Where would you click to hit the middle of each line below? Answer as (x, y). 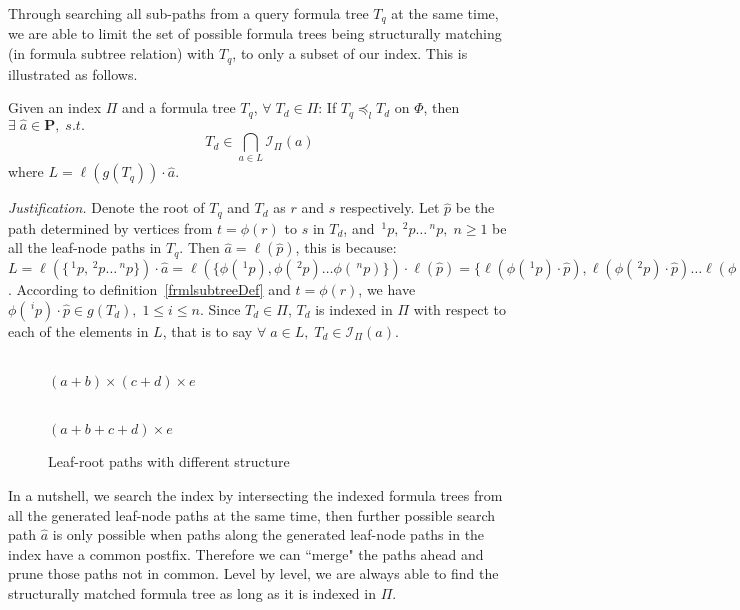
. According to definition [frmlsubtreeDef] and (149, 288)
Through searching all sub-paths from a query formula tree (188, 13)
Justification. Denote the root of (106, 207)
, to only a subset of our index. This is (350, 53)
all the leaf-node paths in (85, 247)
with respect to (459, 308)
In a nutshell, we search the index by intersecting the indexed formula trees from (255, 494)
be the (475, 207)
